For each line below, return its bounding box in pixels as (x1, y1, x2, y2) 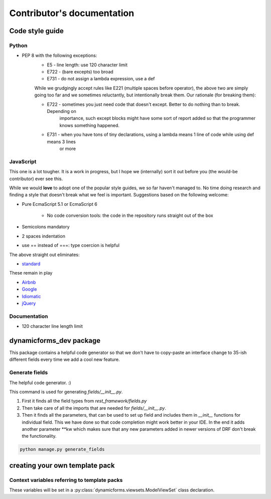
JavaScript (9, 158, 37, 165)
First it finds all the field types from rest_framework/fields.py (22, 398, 147, 404)
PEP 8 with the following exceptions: (22, 53, 97, 59)
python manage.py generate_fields (20, 447, 105, 452)
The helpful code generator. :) (9, 380, 71, 386)
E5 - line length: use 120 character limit (47, 62, 128, 68)
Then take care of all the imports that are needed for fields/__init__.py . (22, 405, 167, 411)
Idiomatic (22, 293, 41, 299)
